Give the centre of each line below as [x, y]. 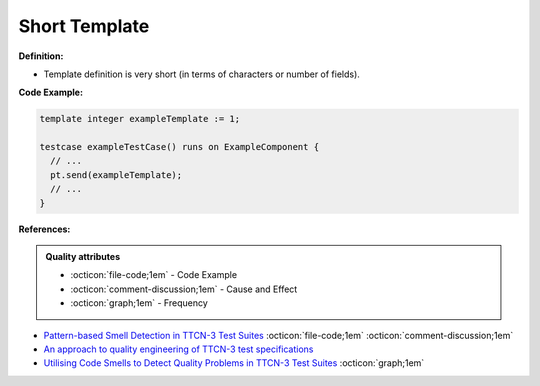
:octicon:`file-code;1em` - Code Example [154, 275]
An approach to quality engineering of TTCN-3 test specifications [178, 349]
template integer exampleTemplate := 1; [139, 119]
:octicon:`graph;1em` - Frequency [139, 303]
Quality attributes [82, 257]
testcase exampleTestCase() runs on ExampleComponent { [179, 147]
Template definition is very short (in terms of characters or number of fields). [201, 74]
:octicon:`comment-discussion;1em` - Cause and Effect [184, 289]
